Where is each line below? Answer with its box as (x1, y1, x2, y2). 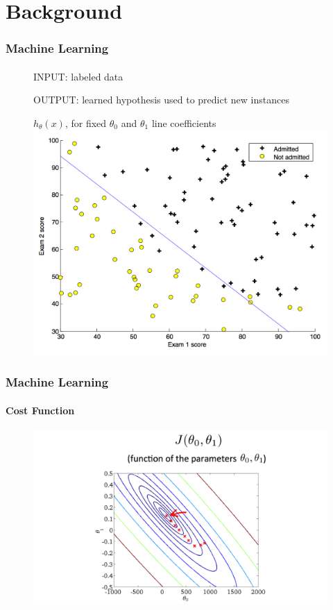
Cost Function (6, 403, 75, 417)
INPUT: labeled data (33, 69, 123, 83)
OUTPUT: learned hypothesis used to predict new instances (33, 92, 289, 107)
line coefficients (151, 116, 216, 130)
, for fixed (65, 116, 107, 130)
